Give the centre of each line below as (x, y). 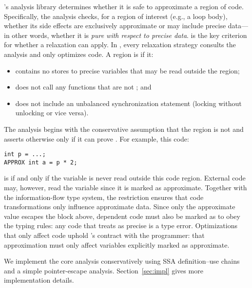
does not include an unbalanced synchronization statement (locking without (128, 103)
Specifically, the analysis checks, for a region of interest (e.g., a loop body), (116, 16)
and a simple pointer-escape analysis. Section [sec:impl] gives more (104, 270)
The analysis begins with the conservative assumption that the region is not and (124, 129)
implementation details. (39, 280)
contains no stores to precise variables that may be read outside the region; (127, 70)
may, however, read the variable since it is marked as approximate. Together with (126, 188)
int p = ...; (25, 154)
